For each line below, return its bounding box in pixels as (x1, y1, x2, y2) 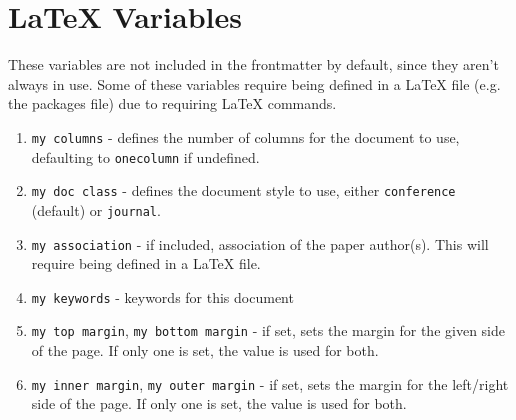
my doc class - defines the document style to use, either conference (31, 180, 456, 201)
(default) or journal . (31, 199, 161, 220)
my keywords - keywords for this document (31, 286, 294, 307)
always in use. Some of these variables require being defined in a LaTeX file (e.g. (8, 73, 501, 94)
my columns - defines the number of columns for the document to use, (31, 126, 460, 147)
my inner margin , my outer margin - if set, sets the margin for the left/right (31, 373, 509, 394)
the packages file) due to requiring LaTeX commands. (8, 93, 337, 114)
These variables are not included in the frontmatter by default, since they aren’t (8, 54, 499, 75)
